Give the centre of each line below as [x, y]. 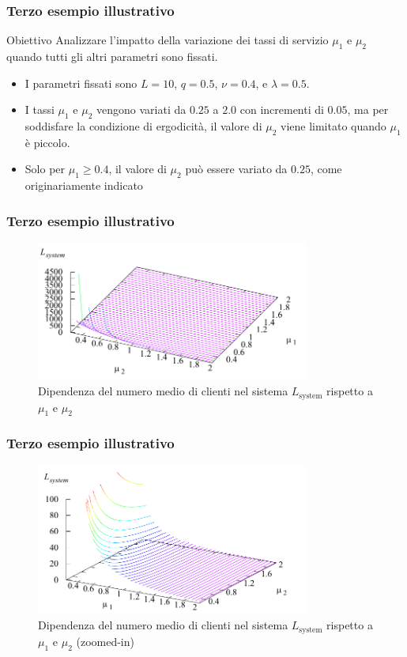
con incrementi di [282, 109]
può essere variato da [236, 169]
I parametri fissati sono [81, 83]
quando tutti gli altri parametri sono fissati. [112, 57]
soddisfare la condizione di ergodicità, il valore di [143, 126]
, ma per [368, 109]
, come [326, 169]
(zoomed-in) [105, 641]
